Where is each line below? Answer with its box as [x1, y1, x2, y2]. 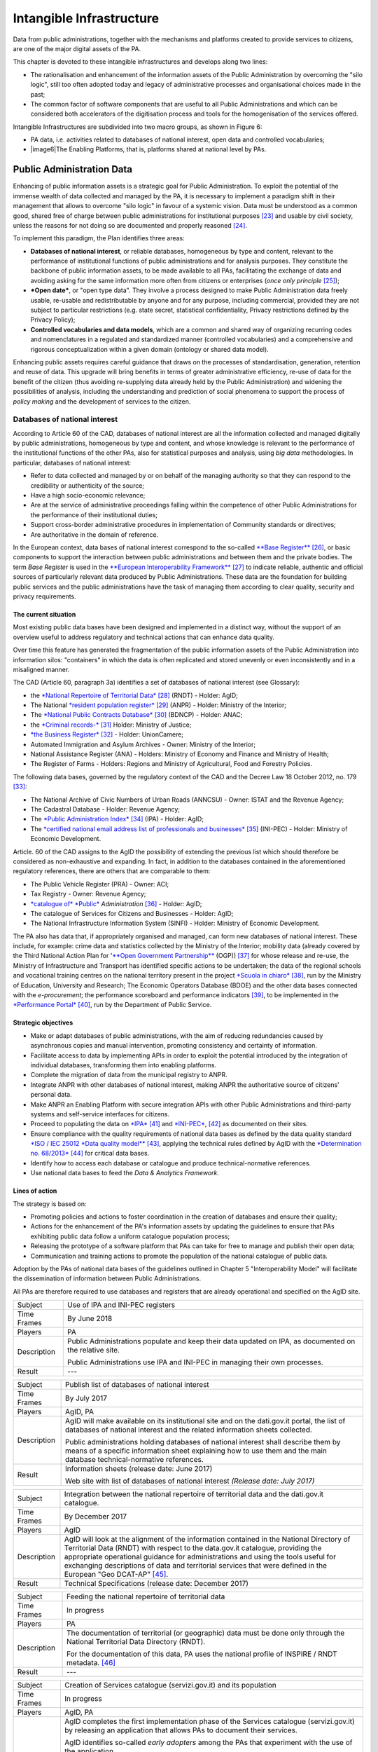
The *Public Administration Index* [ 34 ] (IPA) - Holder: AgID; [30, 815, 204, 823]
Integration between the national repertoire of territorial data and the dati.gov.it [64, 1489, 324, 1499]
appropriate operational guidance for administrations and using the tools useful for [64, 1552, 336, 1562]
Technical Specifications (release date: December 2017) [64, 1579, 248, 1589]
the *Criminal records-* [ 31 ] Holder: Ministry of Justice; [30, 720, 192, 729]
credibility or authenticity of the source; [30, 481, 145, 490]
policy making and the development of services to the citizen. [13, 397, 191, 406]
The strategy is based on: [13, 1199, 87, 1208]
